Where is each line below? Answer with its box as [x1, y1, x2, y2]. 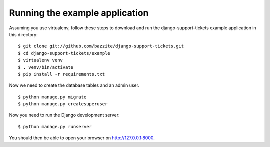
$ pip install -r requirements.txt [18, 71, 105, 77]
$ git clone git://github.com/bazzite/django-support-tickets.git [18, 43, 184, 49]
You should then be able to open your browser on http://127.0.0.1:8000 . [9, 135, 155, 141]
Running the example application [9, 7, 149, 18]
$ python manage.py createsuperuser [18, 101, 108, 107]
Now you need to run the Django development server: [9, 112, 120, 118]
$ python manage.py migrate [18, 94, 87, 100]
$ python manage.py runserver [18, 124, 92, 129]
